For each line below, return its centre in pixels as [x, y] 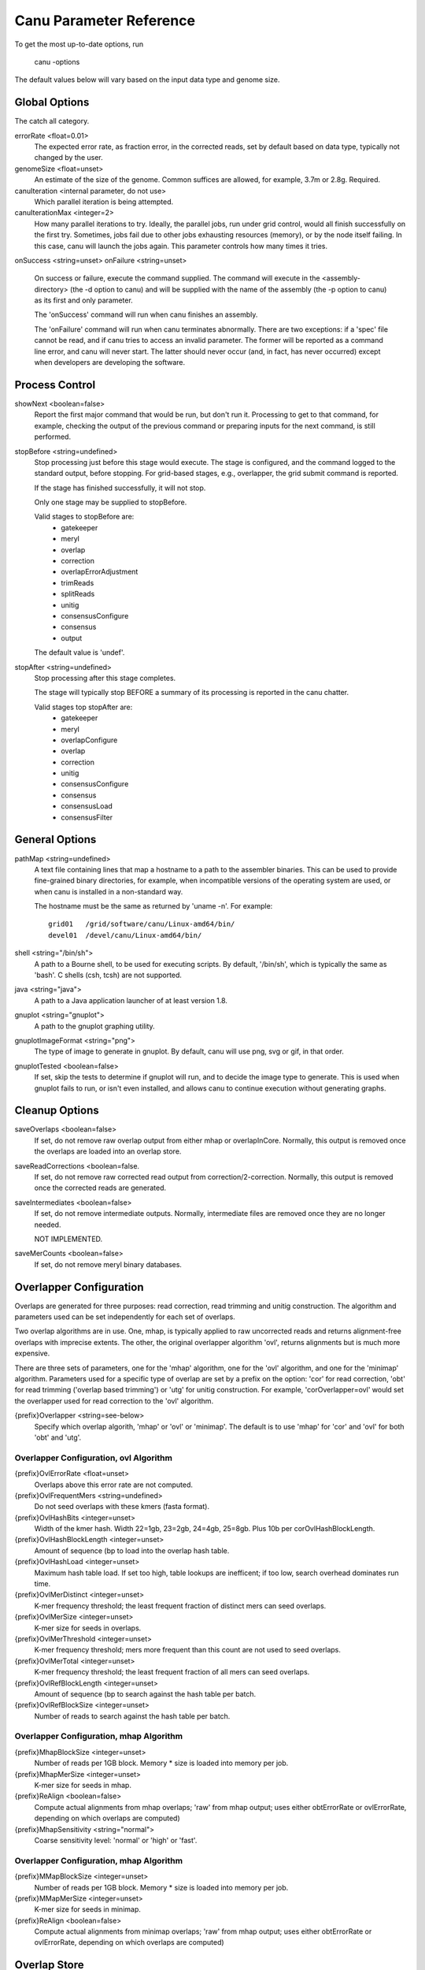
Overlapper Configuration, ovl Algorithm [94, 1458]
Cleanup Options [57, 1111]
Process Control [55, 385]
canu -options [57, 61]
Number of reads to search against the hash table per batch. [132, 1716]
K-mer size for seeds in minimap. [88, 1909]
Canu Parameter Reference [105, 20]
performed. [52, 437]
